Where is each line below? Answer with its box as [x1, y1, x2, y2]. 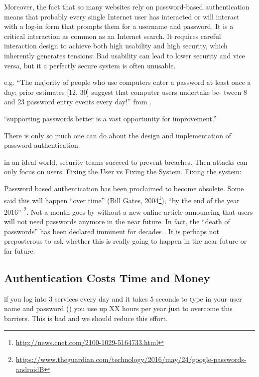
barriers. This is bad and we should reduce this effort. [4, 313, 168, 323]
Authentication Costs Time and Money [4, 270, 210, 285]
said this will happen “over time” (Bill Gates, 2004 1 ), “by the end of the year [4, 193, 240, 205]
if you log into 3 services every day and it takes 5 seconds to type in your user [4, 293, 242, 304]
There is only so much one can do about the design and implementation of [4, 130, 232, 140]
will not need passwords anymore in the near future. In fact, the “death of [4, 216, 230, 226]
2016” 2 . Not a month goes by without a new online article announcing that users [4, 205, 253, 217]
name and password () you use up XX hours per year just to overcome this [4, 303, 233, 314]
